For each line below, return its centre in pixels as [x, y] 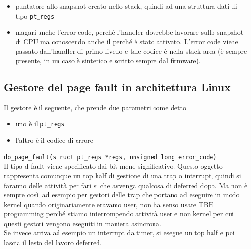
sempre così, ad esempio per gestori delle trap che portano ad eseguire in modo [122, 195]
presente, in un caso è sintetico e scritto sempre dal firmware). [108, 61]
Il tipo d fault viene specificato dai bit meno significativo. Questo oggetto [113, 166]
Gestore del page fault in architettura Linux [117, 87]
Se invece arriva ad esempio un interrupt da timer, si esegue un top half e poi [119, 233]
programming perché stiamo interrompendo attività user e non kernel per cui [119, 214]
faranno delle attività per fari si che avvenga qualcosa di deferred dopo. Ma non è [126, 185]
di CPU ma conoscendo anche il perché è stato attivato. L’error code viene [127, 41]
